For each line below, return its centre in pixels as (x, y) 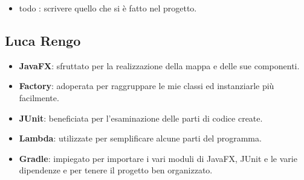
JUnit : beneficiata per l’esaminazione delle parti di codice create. (141, 118)
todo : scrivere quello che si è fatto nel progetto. (108, 8)
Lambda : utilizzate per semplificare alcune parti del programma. (140, 138)
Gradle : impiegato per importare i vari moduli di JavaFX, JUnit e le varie (158, 158)
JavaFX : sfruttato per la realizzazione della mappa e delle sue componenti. (159, 65)
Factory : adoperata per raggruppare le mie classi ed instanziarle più (147, 86)
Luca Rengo (43, 40)
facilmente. (39, 97)
